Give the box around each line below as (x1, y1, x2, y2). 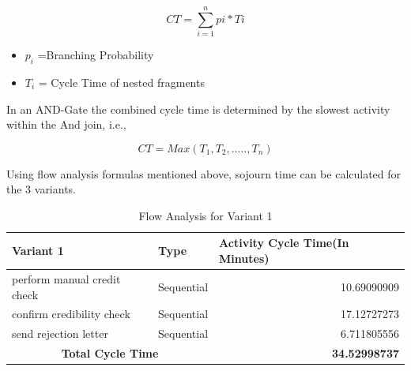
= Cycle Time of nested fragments (38, 73, 205, 90)
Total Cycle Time (61, 345, 159, 362)
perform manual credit (12, 270, 121, 287)
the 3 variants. (6, 181, 77, 197)
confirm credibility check (12, 305, 130, 322)
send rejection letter (12, 325, 108, 342)
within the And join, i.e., (6, 116, 126, 133)
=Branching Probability (37, 47, 154, 63)
